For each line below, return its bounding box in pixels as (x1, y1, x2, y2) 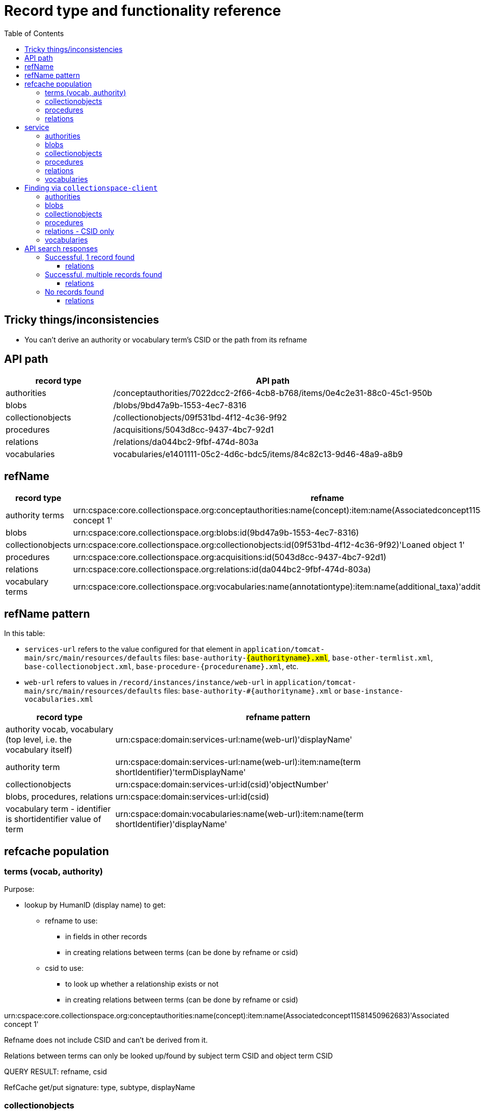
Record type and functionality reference (4, 2, 281, 19)
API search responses (24, 244, 98, 253)
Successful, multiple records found (45, 270, 163, 279)
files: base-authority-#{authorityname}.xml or (164, 686, 341, 696)
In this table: (4, 629, 45, 638)
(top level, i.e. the (6, 734, 72, 745)
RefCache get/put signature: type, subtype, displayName (4, 1083, 195, 1092)
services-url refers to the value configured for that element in (24, 645, 242, 654)
